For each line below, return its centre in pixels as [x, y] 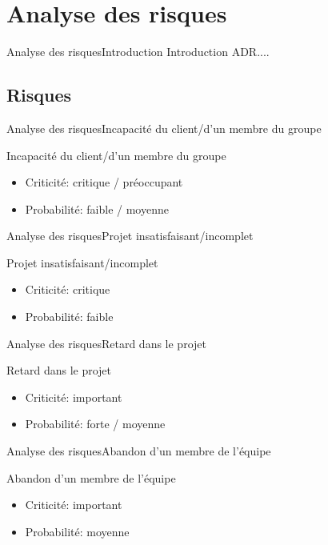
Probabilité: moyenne [77, 531]
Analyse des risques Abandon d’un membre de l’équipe [139, 451]
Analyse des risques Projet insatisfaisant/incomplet [130, 236]
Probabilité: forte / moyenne [95, 424]
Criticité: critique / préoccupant [104, 182]
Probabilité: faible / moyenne [97, 208]
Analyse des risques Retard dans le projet [106, 343]
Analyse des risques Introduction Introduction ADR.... [138, 52]
